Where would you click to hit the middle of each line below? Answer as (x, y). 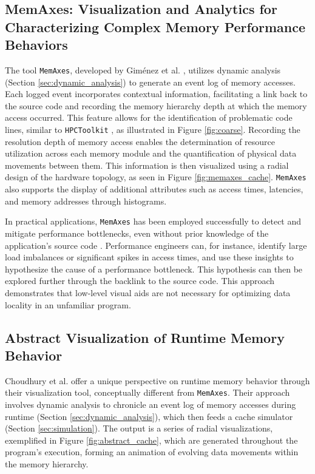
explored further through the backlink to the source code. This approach (140, 281)
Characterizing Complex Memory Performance (155, 26)
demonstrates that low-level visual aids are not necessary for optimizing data (148, 292)
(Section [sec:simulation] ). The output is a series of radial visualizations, (139, 428)
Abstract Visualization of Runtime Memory (145, 337)
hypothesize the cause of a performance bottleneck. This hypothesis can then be (154, 269)
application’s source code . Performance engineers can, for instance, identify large (156, 245)
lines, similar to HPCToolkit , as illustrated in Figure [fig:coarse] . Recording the (153, 130)
